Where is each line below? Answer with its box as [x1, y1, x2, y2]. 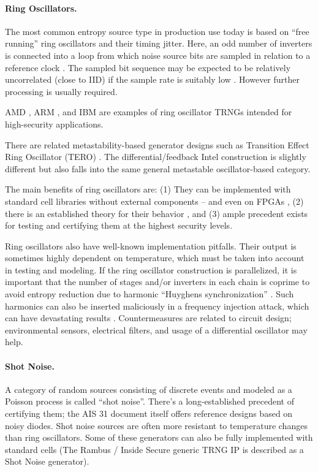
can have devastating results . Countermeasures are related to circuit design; [5, 311, 292, 324]
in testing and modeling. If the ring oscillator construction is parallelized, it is [5, 263, 297, 276]
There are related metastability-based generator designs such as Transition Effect [5, 138, 309, 151]
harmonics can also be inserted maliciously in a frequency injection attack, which [5, 299, 309, 312]
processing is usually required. [5, 85, 118, 97]
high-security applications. [5, 117, 104, 130]
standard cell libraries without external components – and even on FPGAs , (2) [5, 194, 304, 207]
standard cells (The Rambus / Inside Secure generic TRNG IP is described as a [5, 443, 304, 455]
